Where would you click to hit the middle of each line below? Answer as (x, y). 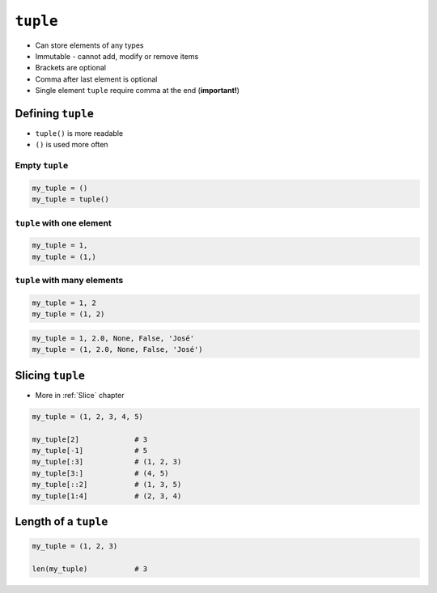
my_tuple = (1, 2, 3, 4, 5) (87, 416)
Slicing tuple (50, 375)
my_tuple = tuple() (70, 199)
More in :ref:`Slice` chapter (80, 395)
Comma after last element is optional (96, 79)
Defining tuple (55, 113)
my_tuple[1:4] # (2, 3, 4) (107, 496)
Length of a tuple (62, 521)
